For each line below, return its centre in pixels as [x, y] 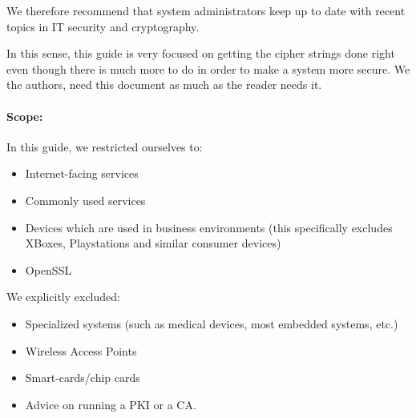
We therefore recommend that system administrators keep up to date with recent [206, 10]
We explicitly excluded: [63, 297]
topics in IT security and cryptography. [103, 26]
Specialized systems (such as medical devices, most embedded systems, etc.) [212, 323]
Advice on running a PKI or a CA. [111, 404]
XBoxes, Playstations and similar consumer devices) [153, 243]
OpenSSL [48, 269]
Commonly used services [85, 200]
